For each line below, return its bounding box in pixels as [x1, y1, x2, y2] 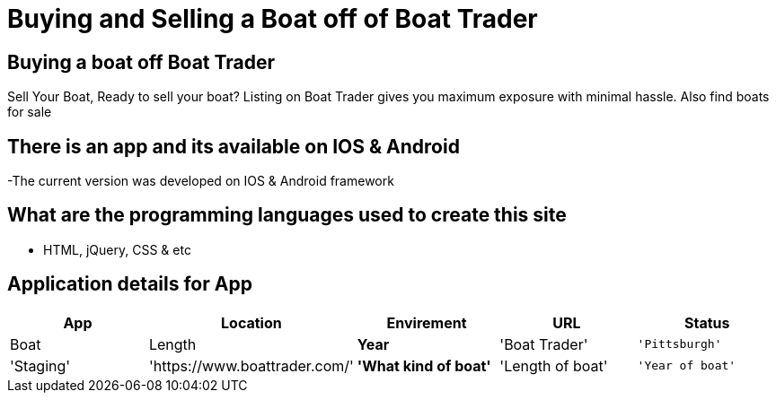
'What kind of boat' [357, 356, 491, 375]
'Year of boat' [637, 359, 736, 373]
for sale [7, 104, 52, 120]
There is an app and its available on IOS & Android [7, 135, 460, 158]
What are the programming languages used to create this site [7, 204, 567, 227]
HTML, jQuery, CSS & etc [43, 241, 191, 257]
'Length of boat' [499, 356, 608, 375]
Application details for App [7, 273, 252, 296]
